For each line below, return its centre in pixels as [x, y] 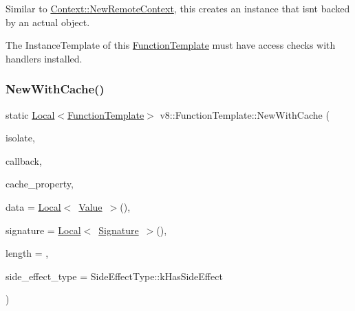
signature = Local [43, 230]
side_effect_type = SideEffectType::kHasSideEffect [114, 276]
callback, [24, 160]
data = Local [33, 206]
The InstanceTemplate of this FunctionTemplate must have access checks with [171, 45]
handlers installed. [44, 58]
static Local [30, 114]
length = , [27, 253]
